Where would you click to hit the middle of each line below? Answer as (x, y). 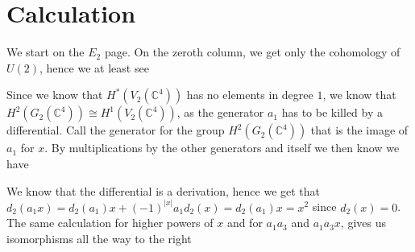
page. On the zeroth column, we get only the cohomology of (252, 52)
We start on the (46, 52)
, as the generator (220, 112)
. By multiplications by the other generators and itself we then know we (222, 148)
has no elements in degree (250, 95)
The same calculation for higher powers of (110, 223)
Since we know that (55, 95)
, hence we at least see (94, 67)
